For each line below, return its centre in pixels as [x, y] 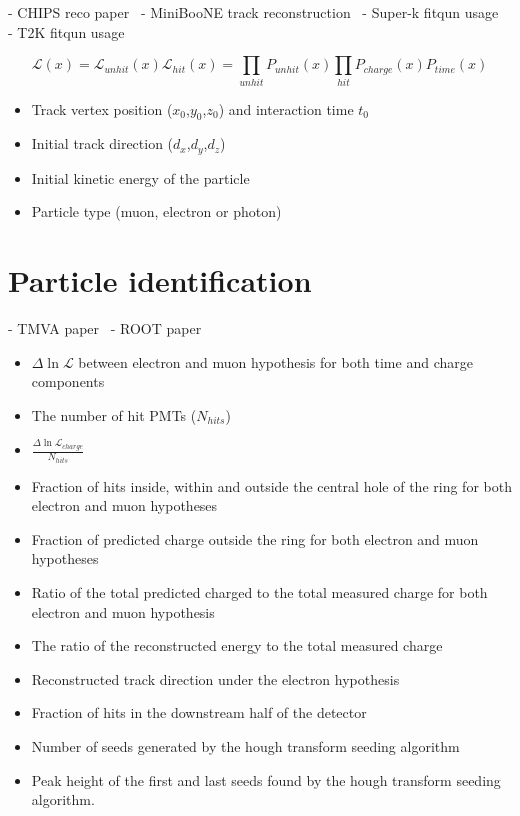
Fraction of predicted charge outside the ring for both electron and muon [255, 538]
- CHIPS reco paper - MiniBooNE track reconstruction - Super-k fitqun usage [253, 12]
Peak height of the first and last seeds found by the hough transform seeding [266, 779]
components [68, 381]
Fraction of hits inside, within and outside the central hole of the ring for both [271, 485]
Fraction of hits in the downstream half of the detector [199, 712]
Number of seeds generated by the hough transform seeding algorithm [245, 745]
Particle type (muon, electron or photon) [156, 211]
